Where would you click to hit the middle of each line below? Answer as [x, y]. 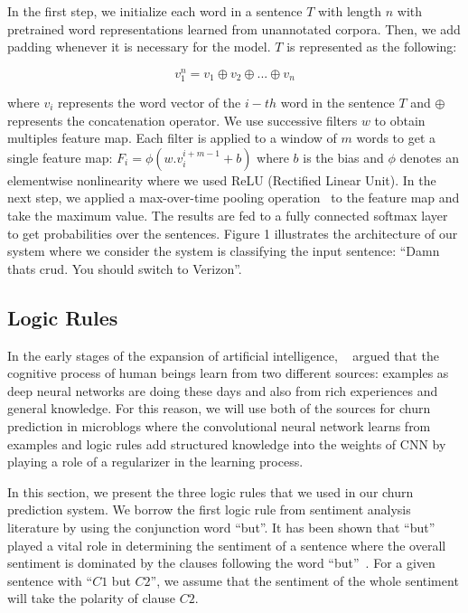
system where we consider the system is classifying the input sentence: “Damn [224, 251]
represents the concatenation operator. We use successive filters [183, 120]
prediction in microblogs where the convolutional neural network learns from [219, 425]
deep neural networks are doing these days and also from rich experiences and [223, 390]
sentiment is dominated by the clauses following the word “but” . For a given [221, 563]
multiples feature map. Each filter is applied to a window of [172, 138]
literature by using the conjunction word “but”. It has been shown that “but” [221, 527]
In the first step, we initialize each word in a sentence [155, 11]
